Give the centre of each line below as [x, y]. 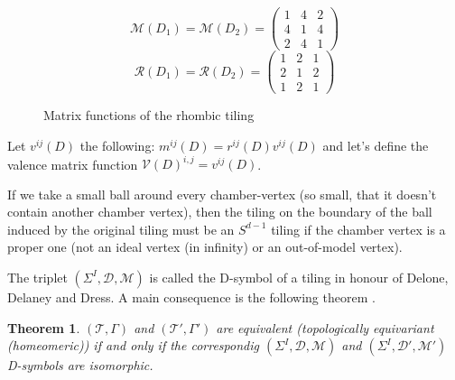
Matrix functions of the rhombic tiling [149, 115]
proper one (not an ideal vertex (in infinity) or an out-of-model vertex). [205, 247]
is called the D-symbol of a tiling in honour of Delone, [299, 277]
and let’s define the [376, 145]
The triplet [37, 277]
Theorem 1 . [44, 327]
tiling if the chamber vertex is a [358, 229]
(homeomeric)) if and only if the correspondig [133, 345]
